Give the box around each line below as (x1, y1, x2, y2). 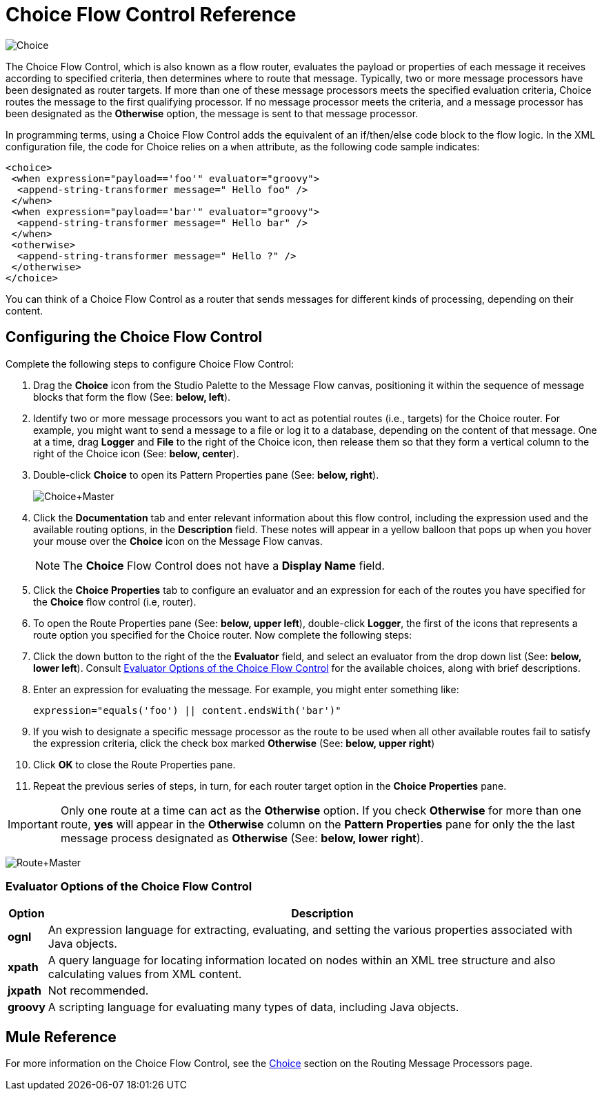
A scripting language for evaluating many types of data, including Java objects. (48, 1000, 459, 1015)
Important (8, 817, 58, 831)
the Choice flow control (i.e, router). (33, 595, 197, 608)
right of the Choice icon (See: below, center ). (33, 447, 239, 459)
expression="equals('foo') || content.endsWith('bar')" (33, 704, 341, 716)
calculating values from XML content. (48, 967, 242, 982)
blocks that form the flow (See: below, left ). (33, 390, 231, 403)
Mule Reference (6, 1028, 117, 1046)
